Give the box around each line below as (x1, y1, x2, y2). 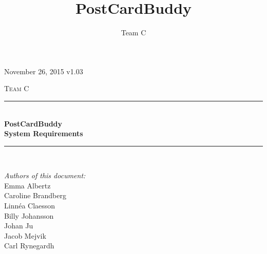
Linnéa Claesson (4, 200, 55, 211)
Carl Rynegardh (4, 240, 54, 251)
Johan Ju (4, 220, 33, 231)
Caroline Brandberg (4, 190, 66, 201)
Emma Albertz (4, 180, 51, 190)
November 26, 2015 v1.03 (4, 66, 83, 76)
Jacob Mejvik (4, 230, 46, 241)
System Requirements (4, 128, 83, 139)
